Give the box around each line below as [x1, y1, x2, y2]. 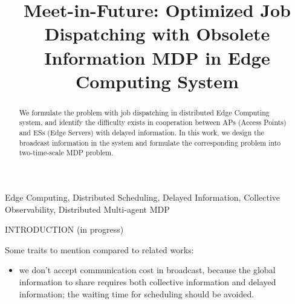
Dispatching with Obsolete [44, 21, 270, 46]
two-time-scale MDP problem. [19, 147, 114, 158]
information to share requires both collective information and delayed [19, 275, 276, 288]
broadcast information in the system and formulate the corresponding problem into [19, 137, 281, 147]
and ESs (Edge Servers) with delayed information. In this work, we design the [19, 128, 264, 138]
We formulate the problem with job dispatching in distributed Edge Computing [19, 107, 270, 117]
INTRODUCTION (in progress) [5, 223, 124, 236]
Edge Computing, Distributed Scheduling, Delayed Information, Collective [5, 191, 280, 204]
